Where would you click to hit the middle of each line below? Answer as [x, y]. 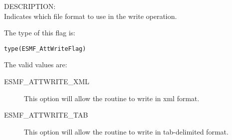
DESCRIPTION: [30, 6]
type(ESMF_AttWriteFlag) [45, 49]
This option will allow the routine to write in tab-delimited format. [126, 131]
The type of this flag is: [40, 33]
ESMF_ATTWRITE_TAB [46, 115]
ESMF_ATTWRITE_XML [47, 81]
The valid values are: [36, 65]
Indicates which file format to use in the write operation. [91, 16]
